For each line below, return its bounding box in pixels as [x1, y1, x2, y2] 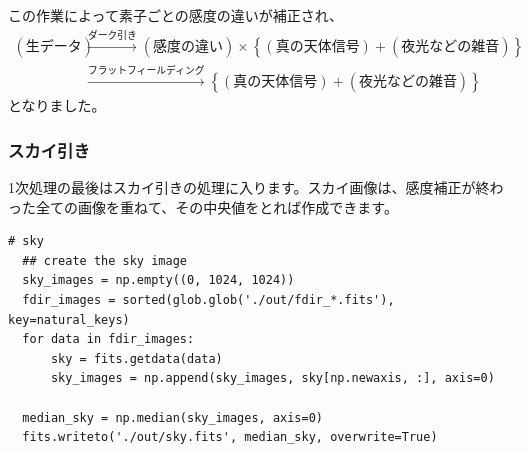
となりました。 [8, 95, 106, 116]
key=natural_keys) [8, 312, 130, 327]
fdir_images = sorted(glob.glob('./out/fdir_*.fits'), [22, 293, 395, 308]
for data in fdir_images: [22, 332, 195, 347]
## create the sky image [22, 253, 187, 268]
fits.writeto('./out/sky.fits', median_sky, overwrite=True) [22, 430, 438, 445]
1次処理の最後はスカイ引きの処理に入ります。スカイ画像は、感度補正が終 [8, 177, 490, 198]
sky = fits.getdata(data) [50, 351, 223, 366]
